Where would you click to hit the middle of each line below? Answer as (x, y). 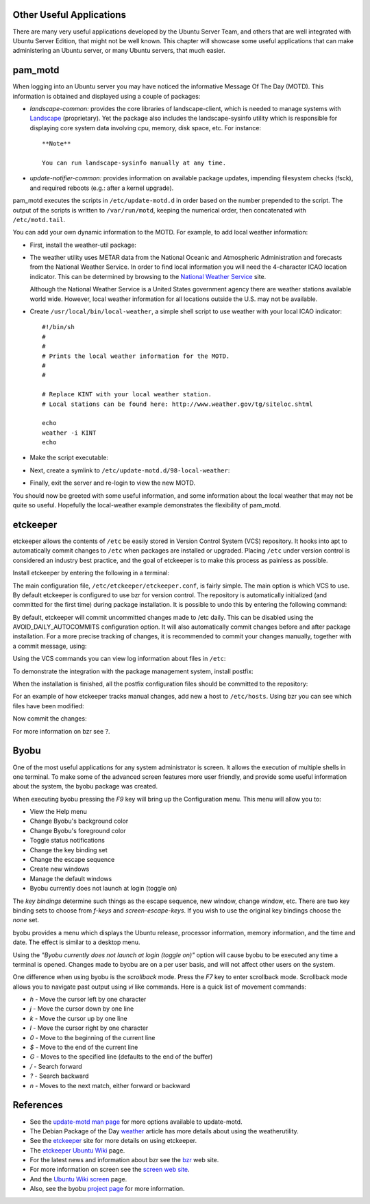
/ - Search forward (56, 1066)
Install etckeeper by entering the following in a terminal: (91, 573)
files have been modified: (49, 706)
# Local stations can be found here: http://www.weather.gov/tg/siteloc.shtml (177, 404)
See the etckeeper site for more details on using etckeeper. (113, 1141)
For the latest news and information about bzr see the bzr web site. (124, 1160)
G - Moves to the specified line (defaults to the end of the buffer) (121, 1057)
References (38, 1105)
